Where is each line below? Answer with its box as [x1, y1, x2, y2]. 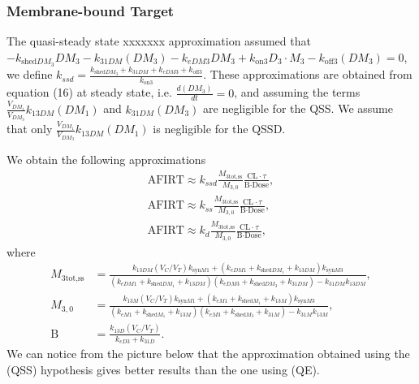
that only [6, 120, 53, 137]
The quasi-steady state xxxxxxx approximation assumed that [6, 32, 311, 50]
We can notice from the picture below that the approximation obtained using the [6, 345, 410, 361]
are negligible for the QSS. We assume [203, 100, 393, 117]
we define [6, 66, 53, 83]
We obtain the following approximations [6, 151, 206, 168]
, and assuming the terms [234, 84, 361, 101]
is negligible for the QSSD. [153, 120, 286, 137]
